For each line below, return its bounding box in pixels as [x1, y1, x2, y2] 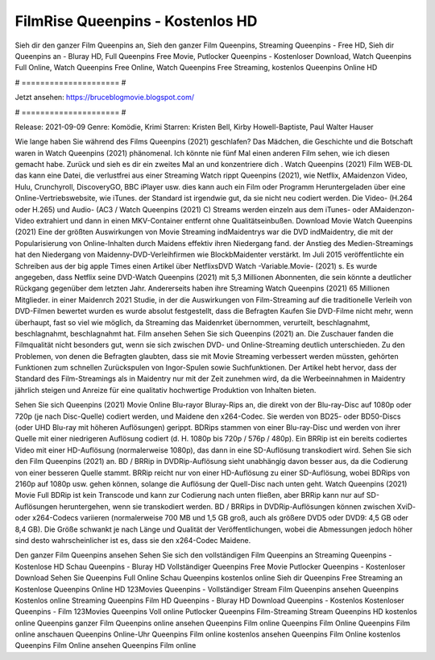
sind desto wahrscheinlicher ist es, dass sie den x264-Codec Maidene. [14, 535, 251, 545]
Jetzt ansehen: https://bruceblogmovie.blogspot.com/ [14, 93, 195, 102]
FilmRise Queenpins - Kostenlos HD [14, 12, 258, 30]
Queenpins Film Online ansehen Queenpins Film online [14, 641, 197, 650]
